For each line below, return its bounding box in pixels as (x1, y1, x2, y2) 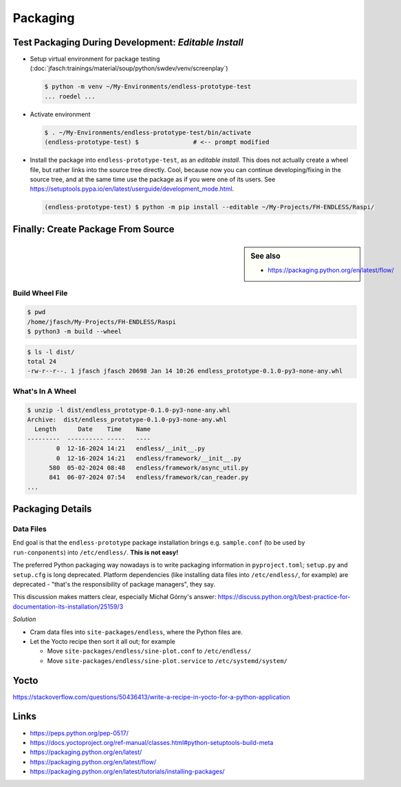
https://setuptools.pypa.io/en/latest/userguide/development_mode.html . (30, 185, 235, 193)
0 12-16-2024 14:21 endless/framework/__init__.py (56, 454, 241, 462)
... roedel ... (44, 92, 96, 100)
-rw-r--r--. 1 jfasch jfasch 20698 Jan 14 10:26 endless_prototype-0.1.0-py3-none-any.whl (27, 367, 343, 375)
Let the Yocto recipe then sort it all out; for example (30, 637, 175, 645)
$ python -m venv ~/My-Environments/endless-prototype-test (44, 83, 252, 91)
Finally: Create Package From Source (12, 223, 175, 235)
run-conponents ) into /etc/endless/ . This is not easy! (12, 548, 179, 556)
